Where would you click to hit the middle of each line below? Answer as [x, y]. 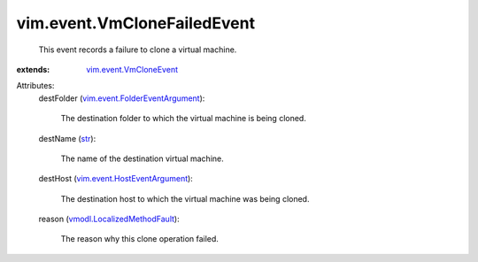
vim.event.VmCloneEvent [132, 69]
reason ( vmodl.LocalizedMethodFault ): [109, 219]
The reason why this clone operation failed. [139, 239]
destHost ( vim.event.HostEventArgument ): [116, 179]
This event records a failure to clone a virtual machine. [138, 50]
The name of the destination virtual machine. [143, 158]
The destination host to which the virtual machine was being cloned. [185, 198]
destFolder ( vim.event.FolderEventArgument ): [122, 98]
